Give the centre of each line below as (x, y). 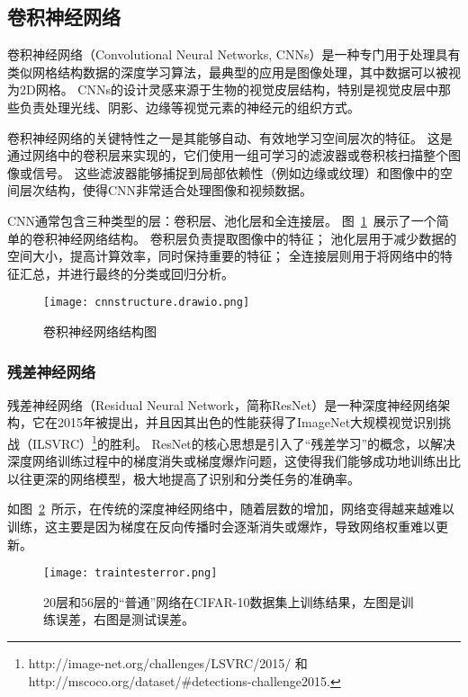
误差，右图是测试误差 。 (125, 619)
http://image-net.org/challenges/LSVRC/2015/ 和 (168, 663)
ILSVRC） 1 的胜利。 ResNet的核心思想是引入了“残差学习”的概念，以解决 (244, 442)
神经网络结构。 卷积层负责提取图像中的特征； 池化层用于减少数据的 (257, 238)
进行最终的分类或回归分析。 (152, 273)
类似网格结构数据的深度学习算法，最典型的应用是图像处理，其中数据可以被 (228, 71)
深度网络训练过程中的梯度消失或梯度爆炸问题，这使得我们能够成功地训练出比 (234, 461)
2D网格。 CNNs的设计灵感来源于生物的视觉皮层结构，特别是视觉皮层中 (229, 89)
